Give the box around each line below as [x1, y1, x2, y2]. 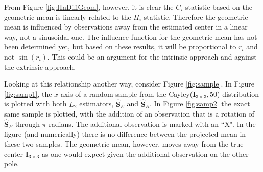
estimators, [79, 98, 114, 109]
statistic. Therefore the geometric [144, 11, 248, 22]
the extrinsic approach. [4, 61, 76, 72]
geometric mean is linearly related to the [4, 11, 131, 22]
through [15, 118, 40, 129]
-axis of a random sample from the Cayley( [58, 88, 193, 99]
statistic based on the [185, 2, 252, 12]
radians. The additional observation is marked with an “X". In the [49, 118, 256, 129]
